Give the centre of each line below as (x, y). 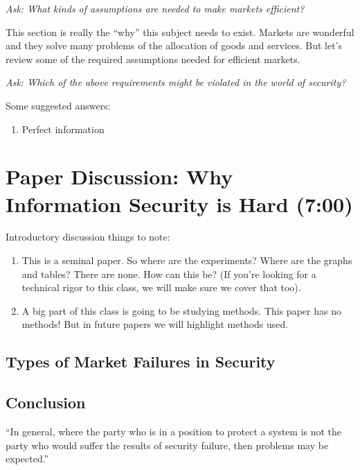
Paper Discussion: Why (119, 176)
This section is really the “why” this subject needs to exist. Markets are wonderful (180, 32)
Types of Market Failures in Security (141, 362)
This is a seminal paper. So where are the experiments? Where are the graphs (187, 260)
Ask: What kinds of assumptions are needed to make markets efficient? (155, 8)
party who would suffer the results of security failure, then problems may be (167, 445)
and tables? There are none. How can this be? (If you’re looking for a (169, 273)
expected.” (27, 459)
